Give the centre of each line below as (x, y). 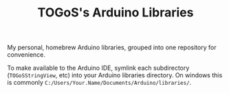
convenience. (26, 55)
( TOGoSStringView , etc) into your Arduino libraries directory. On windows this (115, 75)
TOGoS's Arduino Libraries (116, 13)
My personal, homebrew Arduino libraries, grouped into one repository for (112, 48)
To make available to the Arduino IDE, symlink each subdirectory (98, 68)
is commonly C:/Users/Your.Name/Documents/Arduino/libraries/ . (99, 83)
